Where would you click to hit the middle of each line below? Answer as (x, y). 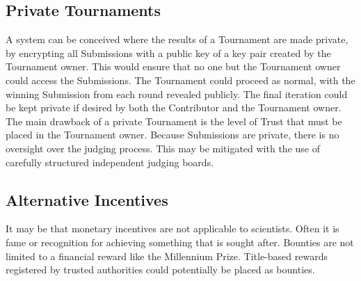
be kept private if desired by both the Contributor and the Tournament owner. (174, 107)
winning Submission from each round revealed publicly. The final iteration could (177, 94)
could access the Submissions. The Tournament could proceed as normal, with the (180, 80)
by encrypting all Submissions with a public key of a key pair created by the (168, 53)
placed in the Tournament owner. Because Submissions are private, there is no (173, 135)
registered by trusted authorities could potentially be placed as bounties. (160, 270)
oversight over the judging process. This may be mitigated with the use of (163, 148)
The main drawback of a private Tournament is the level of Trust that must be (174, 121)
